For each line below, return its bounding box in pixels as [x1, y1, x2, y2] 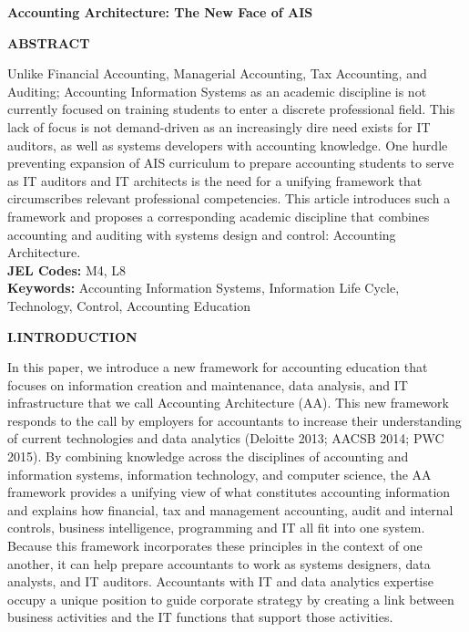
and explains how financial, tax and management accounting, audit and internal [7, 500, 454, 519]
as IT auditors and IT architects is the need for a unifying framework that [7, 171, 423, 190]
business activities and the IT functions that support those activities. [7, 607, 393, 627]
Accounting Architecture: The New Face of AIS [7, 3, 313, 21]
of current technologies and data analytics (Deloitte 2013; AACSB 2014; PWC [7, 429, 444, 448]
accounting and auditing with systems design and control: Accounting [7, 224, 396, 243]
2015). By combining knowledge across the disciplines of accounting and [7, 447, 409, 466]
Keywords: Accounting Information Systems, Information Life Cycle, [7, 278, 400, 297]
